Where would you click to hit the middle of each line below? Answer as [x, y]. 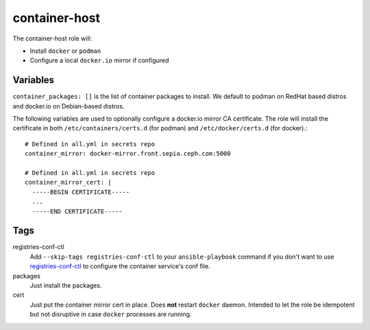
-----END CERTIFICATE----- [77, 211]
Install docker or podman [65, 51]
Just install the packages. [66, 285]
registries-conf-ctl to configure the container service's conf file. [120, 266]
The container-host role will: [52, 38]
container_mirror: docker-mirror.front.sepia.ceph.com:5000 [128, 154]
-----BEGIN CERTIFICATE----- [81, 192]
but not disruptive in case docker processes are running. [111, 314]
